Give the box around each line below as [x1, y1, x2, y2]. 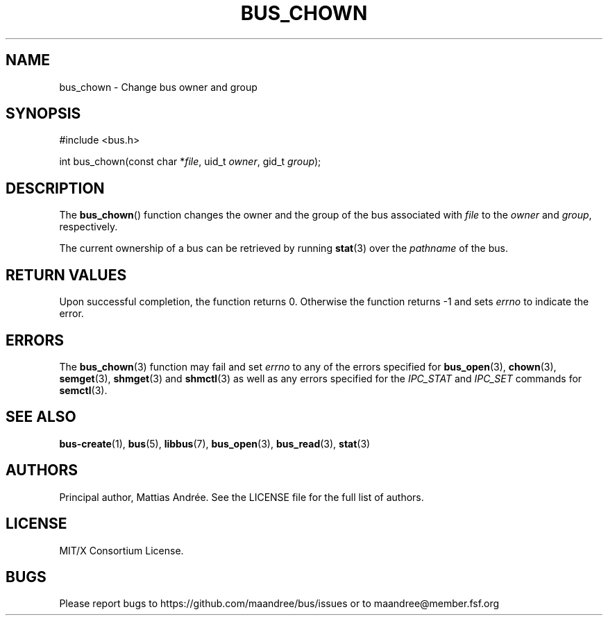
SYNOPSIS [6, 105, 81, 123]
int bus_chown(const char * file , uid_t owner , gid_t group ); [59, 155, 321, 168]
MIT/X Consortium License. [59, 544, 184, 556]
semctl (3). [59, 384, 108, 396]
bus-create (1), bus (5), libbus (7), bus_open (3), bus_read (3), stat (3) [59, 437, 371, 450]
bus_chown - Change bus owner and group [59, 80, 257, 93]
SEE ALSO [6, 408, 76, 426]
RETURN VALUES [6, 266, 127, 284]
